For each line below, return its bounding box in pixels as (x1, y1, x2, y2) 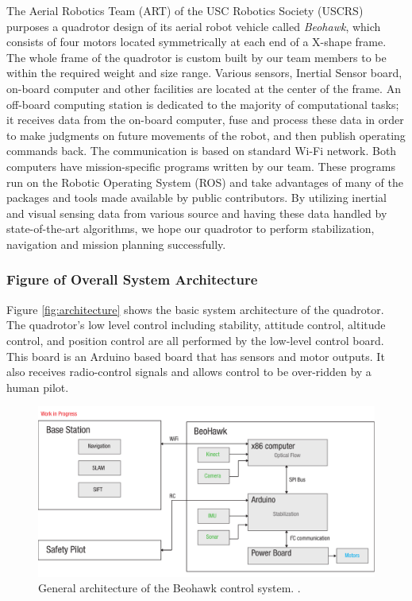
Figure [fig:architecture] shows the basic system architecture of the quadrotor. (6, 300, 384, 317)
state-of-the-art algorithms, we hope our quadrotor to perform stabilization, (6, 220, 375, 237)
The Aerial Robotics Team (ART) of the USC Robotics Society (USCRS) (6, 2, 364, 18)
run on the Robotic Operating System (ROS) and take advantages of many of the (6, 173, 403, 190)
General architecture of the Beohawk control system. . (38, 580, 301, 596)
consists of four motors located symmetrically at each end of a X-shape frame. (6, 33, 387, 50)
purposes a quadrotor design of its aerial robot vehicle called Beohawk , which (6, 17, 381, 34)
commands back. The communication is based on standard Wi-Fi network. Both (6, 142, 397, 159)
